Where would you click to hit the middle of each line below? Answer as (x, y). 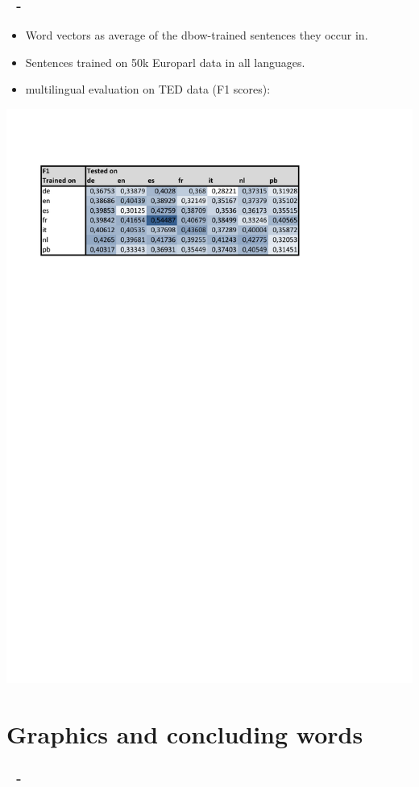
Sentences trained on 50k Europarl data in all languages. (165, 62)
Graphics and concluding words (185, 733)
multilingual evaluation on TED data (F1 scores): (148, 89)
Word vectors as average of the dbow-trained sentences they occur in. (197, 35)
